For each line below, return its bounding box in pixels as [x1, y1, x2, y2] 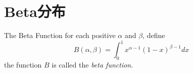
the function [4, 59, 42, 70]
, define [142, 30, 165, 40]
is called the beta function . [52, 59, 133, 70]
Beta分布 [4, 1, 66, 21]
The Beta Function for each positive [4, 30, 116, 40]
